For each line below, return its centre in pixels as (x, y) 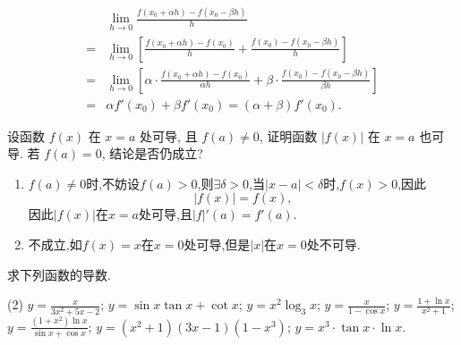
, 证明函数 (288, 135)
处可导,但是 (217, 244)
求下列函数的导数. (59, 274)
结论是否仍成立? (156, 153)
